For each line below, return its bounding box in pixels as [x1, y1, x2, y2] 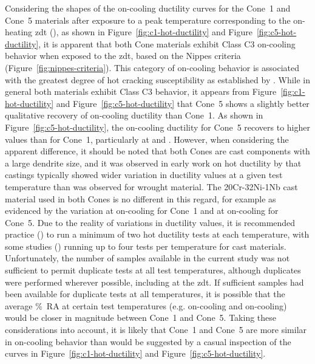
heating [5, 26, 33, 38]
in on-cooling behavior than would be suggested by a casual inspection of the [5, 335, 291, 348]
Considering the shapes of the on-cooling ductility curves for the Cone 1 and [5, 2, 291, 14]
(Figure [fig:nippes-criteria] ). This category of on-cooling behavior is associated [5, 61, 299, 74]
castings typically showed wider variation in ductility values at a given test [5, 168, 283, 181]
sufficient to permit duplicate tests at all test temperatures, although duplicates [5, 264, 301, 276]
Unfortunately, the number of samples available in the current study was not [5, 252, 290, 264]
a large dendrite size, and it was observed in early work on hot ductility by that [5, 156, 302, 169]
